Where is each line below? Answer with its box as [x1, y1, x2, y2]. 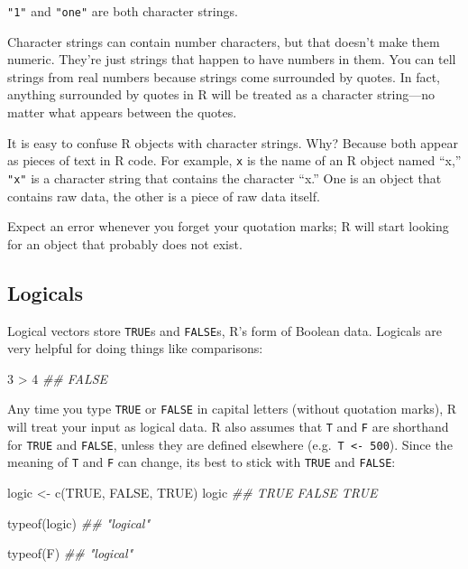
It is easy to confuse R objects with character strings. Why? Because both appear [7, 133, 458, 152]
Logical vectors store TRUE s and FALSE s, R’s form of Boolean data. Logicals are [7, 321, 442, 340]
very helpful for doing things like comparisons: [7, 339, 263, 358]
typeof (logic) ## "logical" [7, 513, 151, 532]
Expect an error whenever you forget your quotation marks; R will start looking [7, 217, 449, 236]
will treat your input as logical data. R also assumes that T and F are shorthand [7, 417, 449, 436]
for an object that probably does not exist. [7, 234, 243, 253]
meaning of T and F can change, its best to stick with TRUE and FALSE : [7, 452, 396, 471]
